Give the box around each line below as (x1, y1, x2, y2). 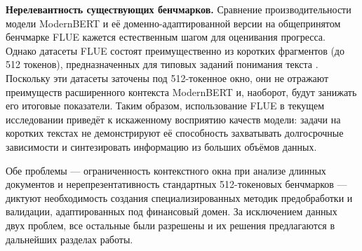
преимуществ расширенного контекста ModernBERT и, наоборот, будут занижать (6, 84, 357, 99)
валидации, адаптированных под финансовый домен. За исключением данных (6, 204, 337, 219)
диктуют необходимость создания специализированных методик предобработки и (6, 190, 353, 205)
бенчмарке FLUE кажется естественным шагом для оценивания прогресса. (6, 29, 326, 44)
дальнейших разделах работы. (6, 231, 133, 246)
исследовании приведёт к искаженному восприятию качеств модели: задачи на (6, 111, 341, 126)
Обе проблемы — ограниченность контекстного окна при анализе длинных (6, 163, 326, 177)
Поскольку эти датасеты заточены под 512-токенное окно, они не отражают (6, 70, 329, 85)
